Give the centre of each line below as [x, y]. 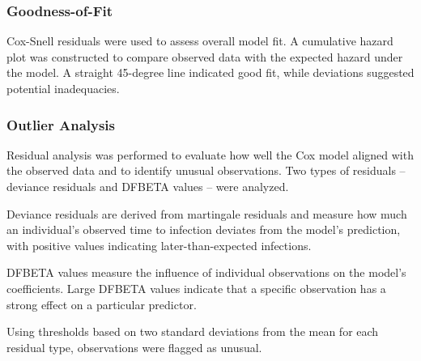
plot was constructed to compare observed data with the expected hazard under [205, 56]
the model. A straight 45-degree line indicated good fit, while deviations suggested [210, 72]
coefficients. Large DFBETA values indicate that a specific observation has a [196, 288]
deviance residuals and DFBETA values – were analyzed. [148, 186]
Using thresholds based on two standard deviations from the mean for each [193, 331]
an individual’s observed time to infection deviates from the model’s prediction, [204, 229]
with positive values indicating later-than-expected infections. [159, 245]
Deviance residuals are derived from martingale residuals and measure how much [207, 213]
